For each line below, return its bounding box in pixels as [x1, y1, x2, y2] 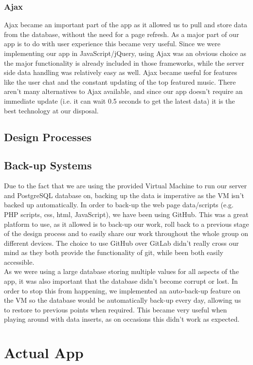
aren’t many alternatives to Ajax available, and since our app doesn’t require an [4, 86, 243, 96]
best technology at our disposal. [4, 105, 99, 115]
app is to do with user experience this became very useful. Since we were [4, 38, 220, 49]
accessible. [4, 256, 35, 267]
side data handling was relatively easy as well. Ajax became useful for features [4, 67, 237, 77]
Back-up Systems [4, 158, 92, 173]
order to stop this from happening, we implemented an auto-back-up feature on [4, 285, 241, 295]
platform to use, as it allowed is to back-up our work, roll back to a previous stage [4, 219, 249, 229]
